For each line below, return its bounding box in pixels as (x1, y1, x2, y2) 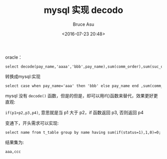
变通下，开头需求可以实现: (5, 120, 59, 126)
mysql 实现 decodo (44, 4, 123, 16)
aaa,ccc (5, 149, 21, 154)
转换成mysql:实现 (5, 73, 41, 79)
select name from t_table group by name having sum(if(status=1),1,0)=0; (5, 130, 162, 135)
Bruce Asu (73, 21, 94, 27)
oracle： (5, 54, 23, 60)
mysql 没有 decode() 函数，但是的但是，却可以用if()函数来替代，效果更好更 (5, 92, 158, 98)
